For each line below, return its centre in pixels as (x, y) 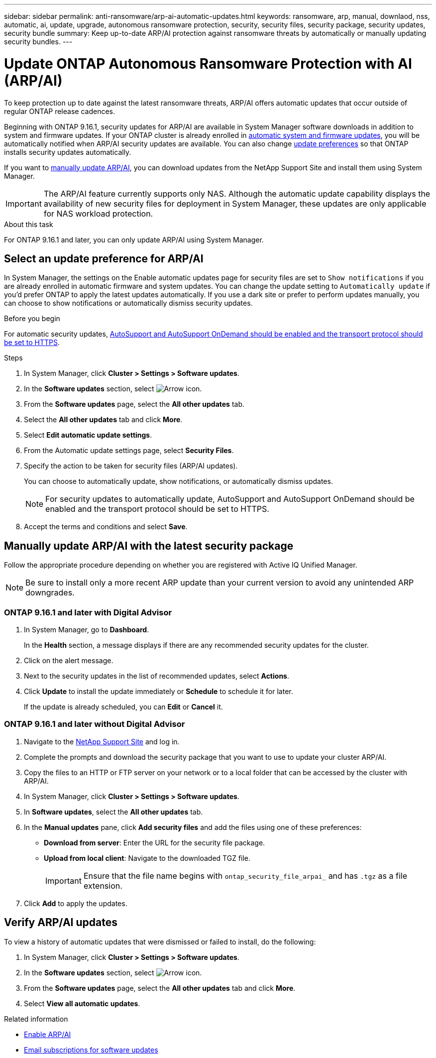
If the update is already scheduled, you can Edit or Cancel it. (123, 706)
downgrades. (50, 593)
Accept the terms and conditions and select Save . (106, 527)
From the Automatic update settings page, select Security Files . (129, 451)
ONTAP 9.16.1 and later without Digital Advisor (95, 724)
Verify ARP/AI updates (61, 923)
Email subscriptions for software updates (91, 1050)
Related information (36, 1019)
